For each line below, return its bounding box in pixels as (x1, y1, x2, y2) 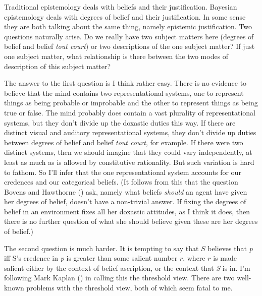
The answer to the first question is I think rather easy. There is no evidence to (4, 78, 247, 88)
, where (183, 253, 205, 263)
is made (213, 253, 237, 263)
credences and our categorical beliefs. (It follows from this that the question (4, 176, 238, 187)
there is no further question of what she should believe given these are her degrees (4, 216, 258, 226)
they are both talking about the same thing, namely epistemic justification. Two (4, 21, 252, 32)
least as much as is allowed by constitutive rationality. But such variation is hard (4, 156, 254, 167)
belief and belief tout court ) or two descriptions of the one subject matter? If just (4, 41, 255, 51)
